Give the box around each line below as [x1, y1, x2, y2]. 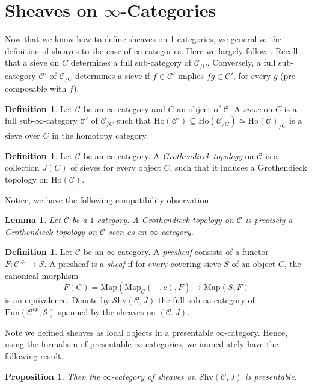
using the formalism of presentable [5, 338, 132, 350]
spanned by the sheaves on [58, 305, 156, 318]
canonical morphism [5, 269, 79, 282]
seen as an [108, 225, 147, 238]
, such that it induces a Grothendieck [170, 161, 307, 174]
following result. [5, 349, 64, 362]
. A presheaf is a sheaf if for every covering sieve [44, 257, 221, 269]
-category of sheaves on [111, 370, 196, 382]
